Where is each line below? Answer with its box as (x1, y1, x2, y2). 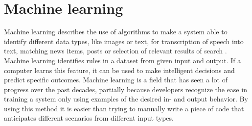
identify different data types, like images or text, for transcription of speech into (4, 36, 244, 46)
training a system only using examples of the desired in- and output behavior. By (4, 94, 248, 104)
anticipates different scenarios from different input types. (4, 113, 174, 123)
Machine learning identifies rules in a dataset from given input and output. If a (4, 55, 241, 65)
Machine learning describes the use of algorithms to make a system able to (4, 26, 228, 37)
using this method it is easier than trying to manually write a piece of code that (4, 103, 244, 113)
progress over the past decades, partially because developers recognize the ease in (4, 84, 247, 94)
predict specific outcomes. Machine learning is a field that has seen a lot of (4, 75, 228, 85)
